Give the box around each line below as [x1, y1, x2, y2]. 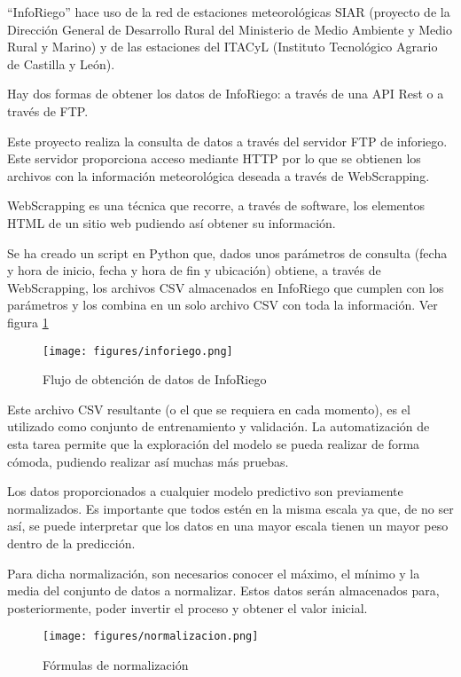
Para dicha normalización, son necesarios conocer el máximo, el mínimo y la [7, 563, 420, 582]
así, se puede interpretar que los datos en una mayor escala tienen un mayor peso [7, 516, 449, 535]
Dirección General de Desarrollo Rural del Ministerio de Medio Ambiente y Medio [7, 20, 452, 38]
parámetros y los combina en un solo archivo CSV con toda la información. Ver [7, 295, 438, 314]
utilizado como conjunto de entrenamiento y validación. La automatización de [7, 417, 430, 436]
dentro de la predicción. [7, 533, 136, 552]
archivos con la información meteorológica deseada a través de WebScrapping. [7, 166, 430, 185]
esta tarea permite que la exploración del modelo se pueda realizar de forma [7, 434, 420, 453]
